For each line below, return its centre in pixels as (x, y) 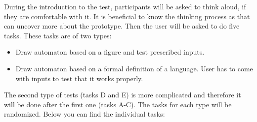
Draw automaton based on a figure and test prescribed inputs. (110, 52)
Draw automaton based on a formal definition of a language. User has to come (134, 68)
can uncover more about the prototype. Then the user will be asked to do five (122, 26)
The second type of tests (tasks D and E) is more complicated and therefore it (123, 95)
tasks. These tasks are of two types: (58, 35)
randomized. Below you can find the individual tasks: (85, 114)
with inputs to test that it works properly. (79, 78)
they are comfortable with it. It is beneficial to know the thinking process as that (127, 16)
